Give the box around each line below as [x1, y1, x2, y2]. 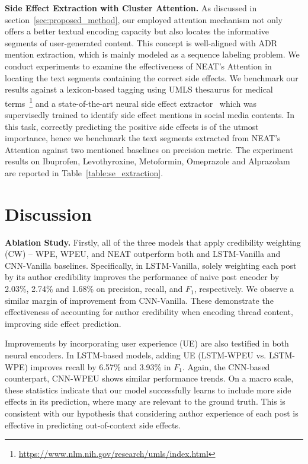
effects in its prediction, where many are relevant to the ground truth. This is [5, 395, 285, 408]
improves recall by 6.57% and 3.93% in [30, 360, 171, 373]
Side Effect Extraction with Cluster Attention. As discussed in [5, 2, 257, 14]
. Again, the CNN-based [182, 360, 270, 373]
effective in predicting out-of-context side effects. [5, 418, 181, 431]
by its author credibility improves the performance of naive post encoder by [5, 271, 280, 283]
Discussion [5, 201, 92, 225]
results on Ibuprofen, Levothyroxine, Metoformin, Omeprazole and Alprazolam [5, 155, 290, 167]
